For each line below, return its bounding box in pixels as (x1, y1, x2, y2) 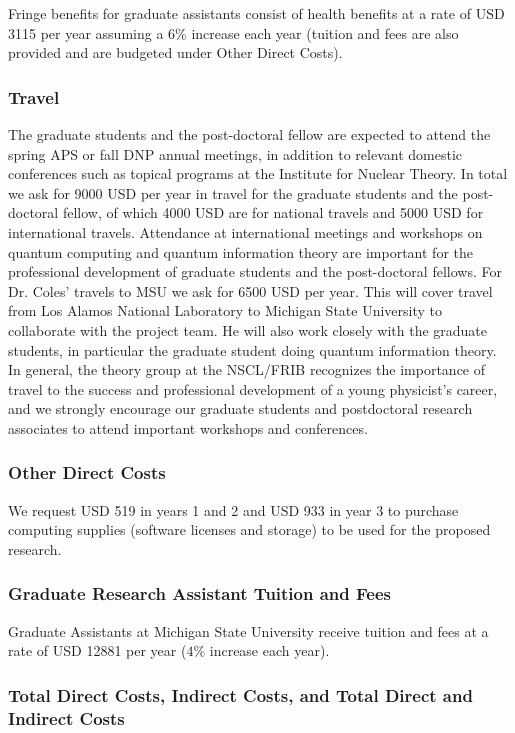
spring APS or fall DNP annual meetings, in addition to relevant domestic (8, 143, 463, 164)
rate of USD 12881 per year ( (8, 640, 187, 661)
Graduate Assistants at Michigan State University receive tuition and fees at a (8, 620, 489, 641)
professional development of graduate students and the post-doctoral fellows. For (8, 261, 502, 282)
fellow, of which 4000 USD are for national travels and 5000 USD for (62, 202, 484, 223)
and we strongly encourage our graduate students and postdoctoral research (8, 398, 473, 419)
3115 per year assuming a (8, 22, 164, 43)
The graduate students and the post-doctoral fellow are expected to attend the (8, 124, 491, 144)
